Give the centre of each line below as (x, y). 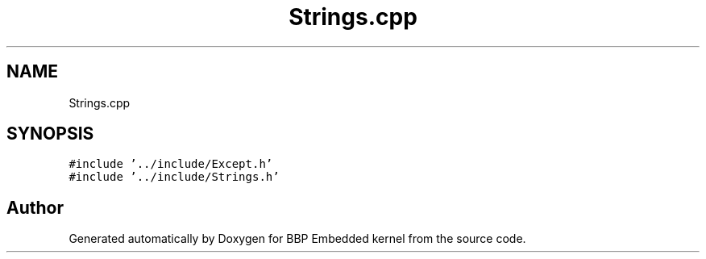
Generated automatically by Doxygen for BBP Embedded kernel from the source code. (297, 239)
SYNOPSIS (50, 134)
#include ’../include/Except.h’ (171, 164)
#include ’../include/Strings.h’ (174, 177)
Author (35, 207)
